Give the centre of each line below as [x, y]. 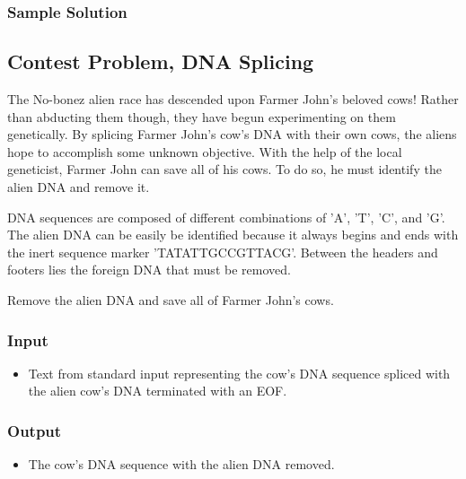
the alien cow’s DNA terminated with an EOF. [158, 391]
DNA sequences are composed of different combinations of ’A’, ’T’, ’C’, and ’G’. [226, 217]
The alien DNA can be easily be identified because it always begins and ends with [233, 235]
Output [35, 430]
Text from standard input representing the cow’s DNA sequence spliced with [239, 373]
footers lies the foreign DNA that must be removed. [149, 270]
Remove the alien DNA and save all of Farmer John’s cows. [171, 299]
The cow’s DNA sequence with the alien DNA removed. [181, 464]
